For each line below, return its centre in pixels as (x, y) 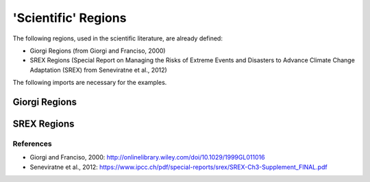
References (32, 144)
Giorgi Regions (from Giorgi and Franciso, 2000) (98, 51)
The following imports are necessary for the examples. (90, 83)
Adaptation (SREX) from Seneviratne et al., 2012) (98, 70)
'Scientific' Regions (70, 18)
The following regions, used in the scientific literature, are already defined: (118, 38)
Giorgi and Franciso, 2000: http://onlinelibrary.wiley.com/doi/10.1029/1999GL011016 (147, 157)
